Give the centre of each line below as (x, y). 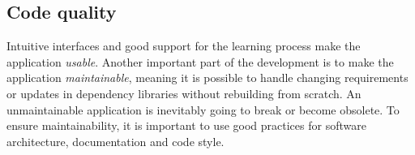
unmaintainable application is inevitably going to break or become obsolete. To (203, 109)
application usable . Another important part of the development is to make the (200, 61)
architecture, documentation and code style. (116, 141)
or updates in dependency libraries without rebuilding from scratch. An (184, 93)
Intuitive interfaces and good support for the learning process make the (184, 46)
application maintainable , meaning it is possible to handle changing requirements (207, 77)
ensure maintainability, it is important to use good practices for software (186, 125)
